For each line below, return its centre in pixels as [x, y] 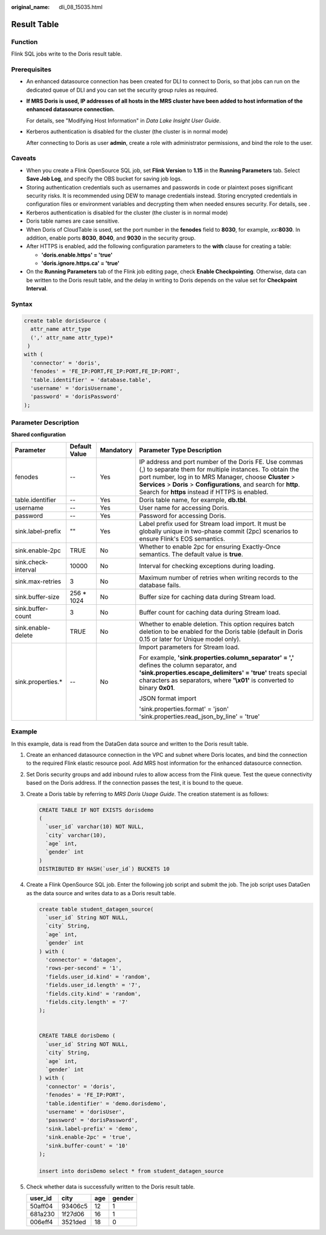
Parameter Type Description [180, 450]
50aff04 [41, 1206]
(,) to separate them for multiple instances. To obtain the [219, 469]
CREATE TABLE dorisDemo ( [77, 1036]
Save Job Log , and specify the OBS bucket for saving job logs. [104, 179]
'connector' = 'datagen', [84, 959]
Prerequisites [31, 69]
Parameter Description [45, 423]
